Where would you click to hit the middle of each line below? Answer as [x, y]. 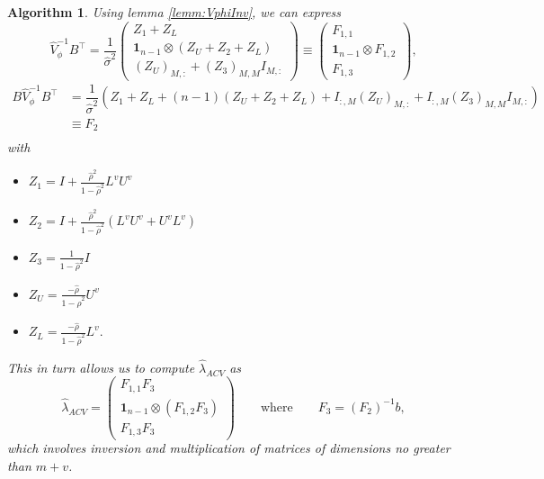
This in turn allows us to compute [101, 367]
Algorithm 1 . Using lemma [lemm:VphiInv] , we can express [174, 12]
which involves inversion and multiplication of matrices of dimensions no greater [229, 448]
